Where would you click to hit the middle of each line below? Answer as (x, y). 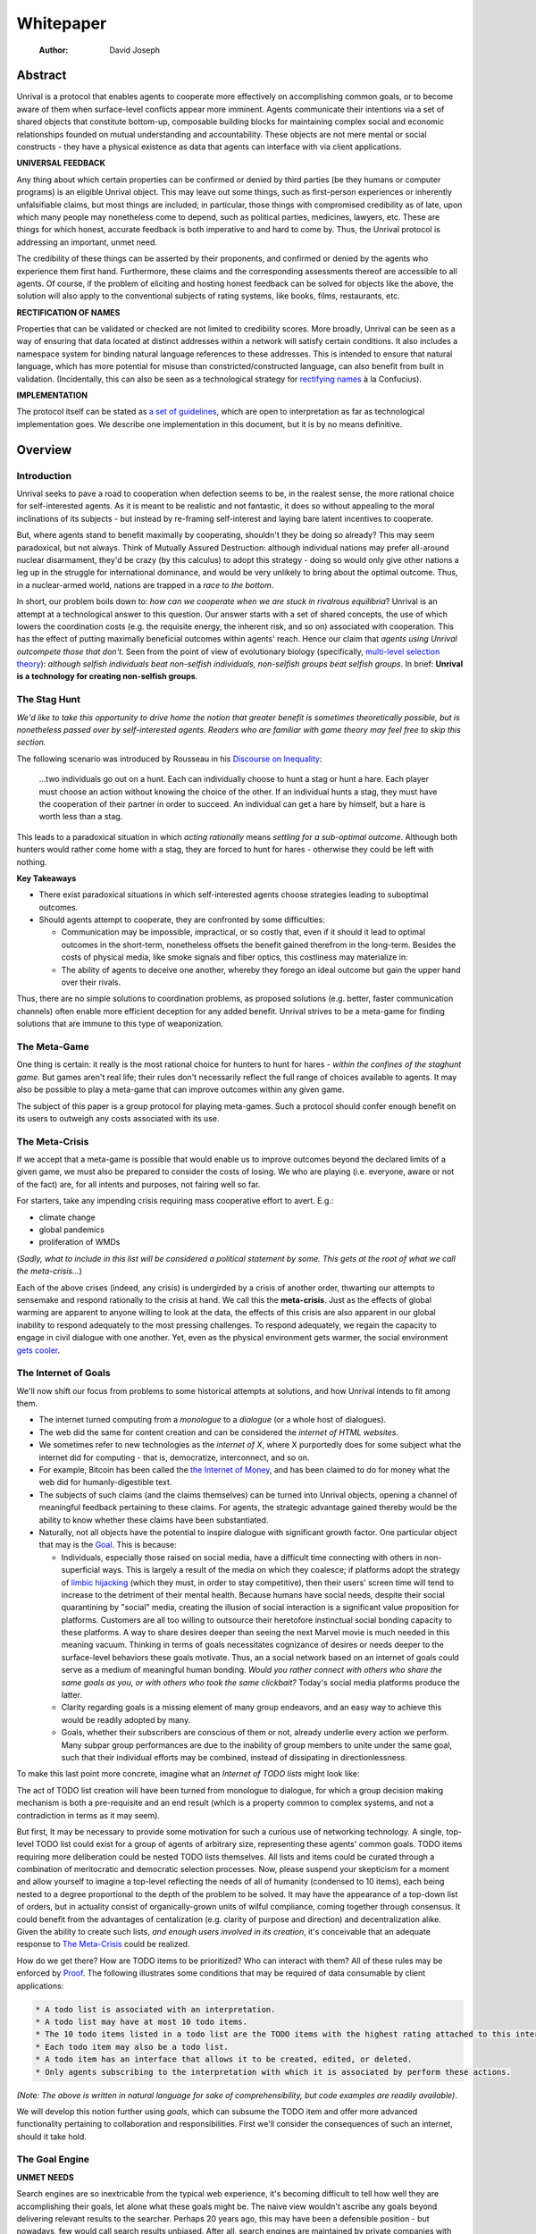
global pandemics (71, 1230)
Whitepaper (62, 23)
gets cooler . (38, 1350)
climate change (67, 1217)
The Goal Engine (53, 2160)
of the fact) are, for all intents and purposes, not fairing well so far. (138, 1184)
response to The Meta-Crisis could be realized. (103, 1944)
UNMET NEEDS (46, 2177)
